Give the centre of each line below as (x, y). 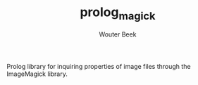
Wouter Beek (118, 34)
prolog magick (118, 13)
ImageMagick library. (37, 74)
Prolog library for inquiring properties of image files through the (99, 66)
